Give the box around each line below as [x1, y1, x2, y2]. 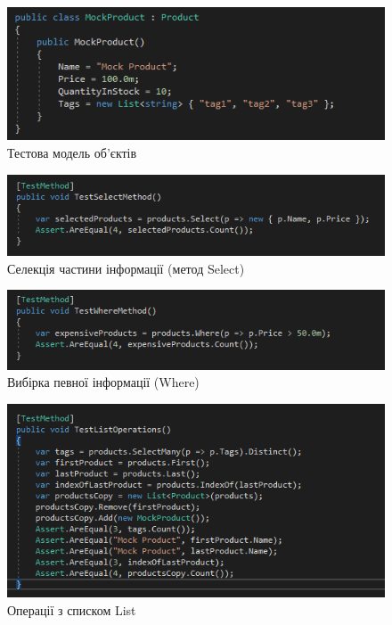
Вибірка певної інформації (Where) [7, 373, 200, 391]
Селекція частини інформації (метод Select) [7, 259, 245, 277]
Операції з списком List [7, 600, 136, 619]
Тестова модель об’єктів [7, 144, 137, 162]
